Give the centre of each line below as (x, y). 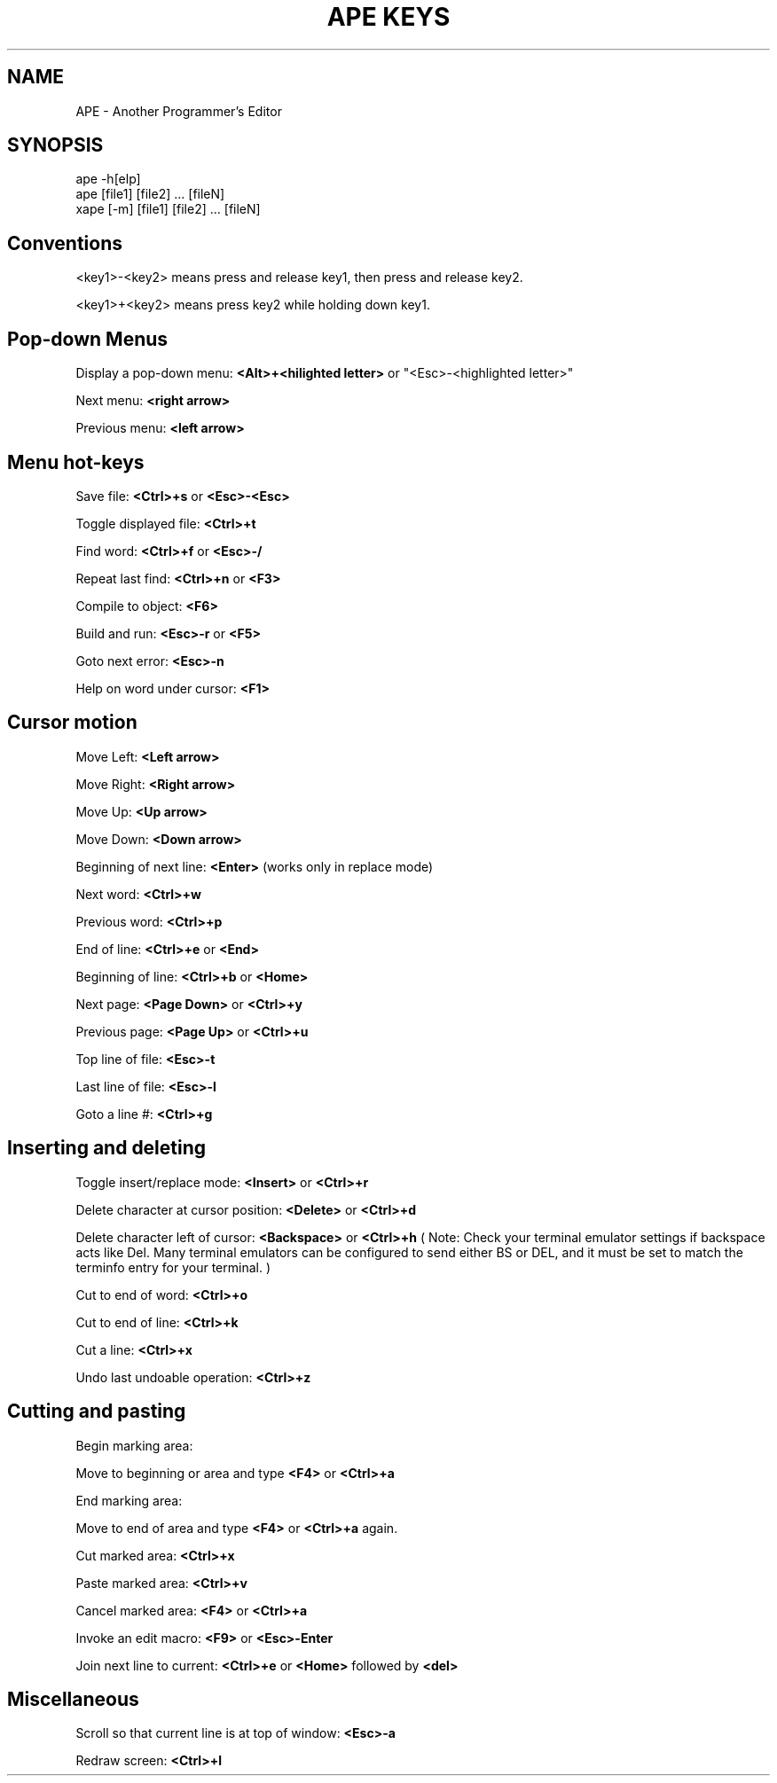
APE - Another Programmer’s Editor (179, 111)
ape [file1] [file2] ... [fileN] (150, 194)
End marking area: (129, 1500)
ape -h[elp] (108, 179)
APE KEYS (388, 17)
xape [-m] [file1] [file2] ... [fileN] (168, 209)
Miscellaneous (73, 1699)
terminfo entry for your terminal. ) (173, 1267)
